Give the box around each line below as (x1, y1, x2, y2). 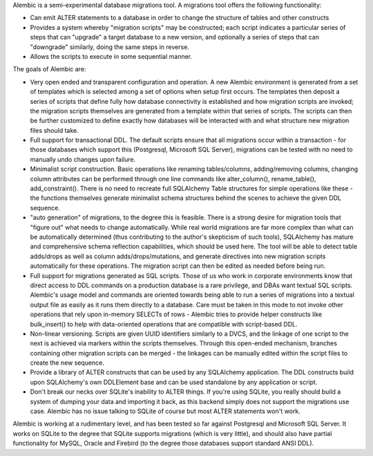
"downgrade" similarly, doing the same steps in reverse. (30, 42, 190, 51)
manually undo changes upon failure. (30, 155, 136, 163)
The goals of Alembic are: (12, 65, 86, 73)
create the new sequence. (30, 358, 105, 367)
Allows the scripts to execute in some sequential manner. (30, 52, 193, 60)
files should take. (30, 126, 79, 134)
